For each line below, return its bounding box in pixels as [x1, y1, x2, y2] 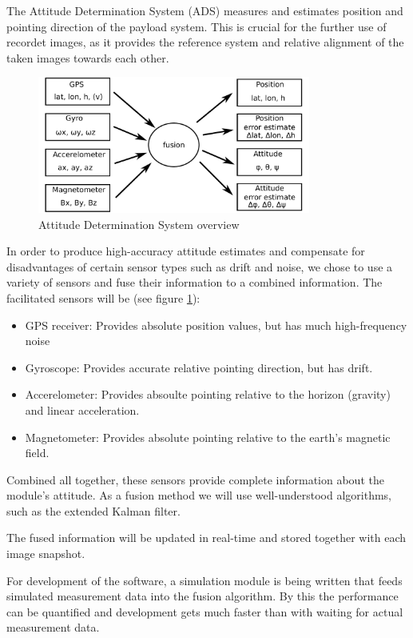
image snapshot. [6, 545, 85, 562]
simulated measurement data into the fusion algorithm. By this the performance [6, 588, 399, 604]
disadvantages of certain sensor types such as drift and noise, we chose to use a [6, 258, 393, 275]
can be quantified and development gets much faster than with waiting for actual [6, 603, 403, 620]
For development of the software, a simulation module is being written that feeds [6, 572, 403, 588]
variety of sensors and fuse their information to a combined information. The [6, 274, 383, 291]
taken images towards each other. [6, 49, 169, 66]
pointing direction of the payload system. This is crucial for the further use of [6, 18, 387, 34]
